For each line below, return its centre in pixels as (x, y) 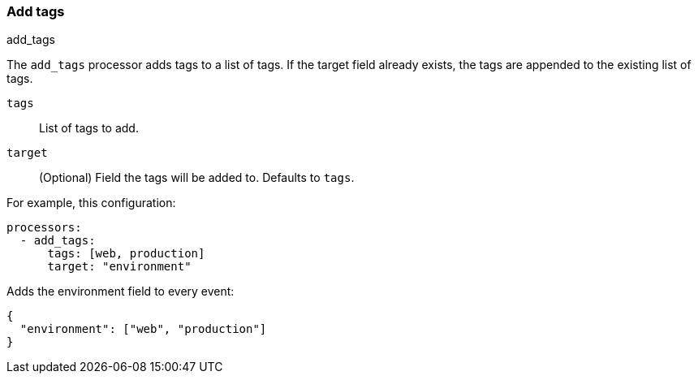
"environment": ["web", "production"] (143, 329)
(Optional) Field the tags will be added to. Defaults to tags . (197, 178)
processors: (44, 228)
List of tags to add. (89, 128)
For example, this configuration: (91, 203)
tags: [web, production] (126, 254)
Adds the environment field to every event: (121, 291)
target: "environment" (119, 267)
